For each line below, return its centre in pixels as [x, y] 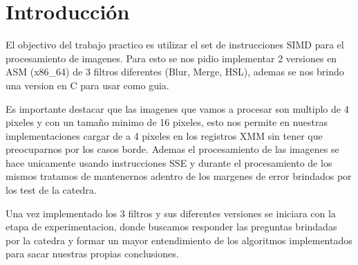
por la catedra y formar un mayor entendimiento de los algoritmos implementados [179, 240]
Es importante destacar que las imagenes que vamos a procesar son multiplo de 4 [177, 108]
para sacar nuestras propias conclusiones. [92, 254]
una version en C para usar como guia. [87, 85]
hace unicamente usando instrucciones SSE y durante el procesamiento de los [169, 162]
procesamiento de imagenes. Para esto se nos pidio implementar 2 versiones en [171, 58]
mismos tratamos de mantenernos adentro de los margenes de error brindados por [179, 176]
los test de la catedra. [51, 190]
